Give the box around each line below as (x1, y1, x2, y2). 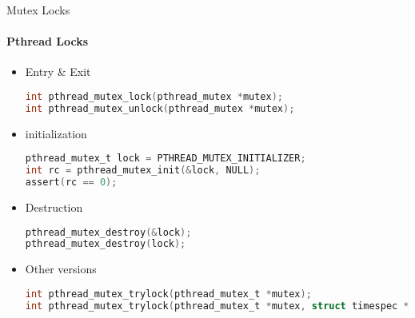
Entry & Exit (25, 63, 91, 80)
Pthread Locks (6, 33, 89, 50)
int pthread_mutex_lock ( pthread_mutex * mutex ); (25, 90, 284, 102)
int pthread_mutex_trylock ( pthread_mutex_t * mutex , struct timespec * (25, 300, 409, 312)
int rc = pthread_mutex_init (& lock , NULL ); (25, 165, 261, 177)
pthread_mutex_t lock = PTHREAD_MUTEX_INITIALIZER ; (25, 153, 306, 165)
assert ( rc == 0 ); (25, 177, 118, 189)
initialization (25, 125, 87, 141)
